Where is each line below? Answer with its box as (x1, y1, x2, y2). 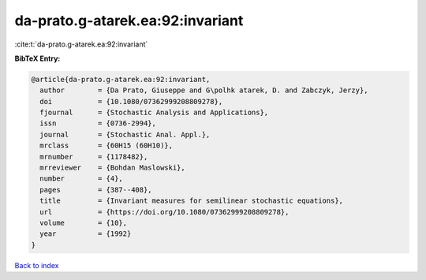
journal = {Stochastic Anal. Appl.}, (39, 130, 211, 139)
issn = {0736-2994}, (39, 119, 157, 128)
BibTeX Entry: (14, 54, 61, 63)
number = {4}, (39, 174, 124, 183)
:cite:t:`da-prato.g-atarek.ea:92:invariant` (14, 39, 148, 49)
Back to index (14, 260, 59, 270)
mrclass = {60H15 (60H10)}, (39, 141, 174, 150)
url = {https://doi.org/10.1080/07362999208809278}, (39, 207, 290, 216)
